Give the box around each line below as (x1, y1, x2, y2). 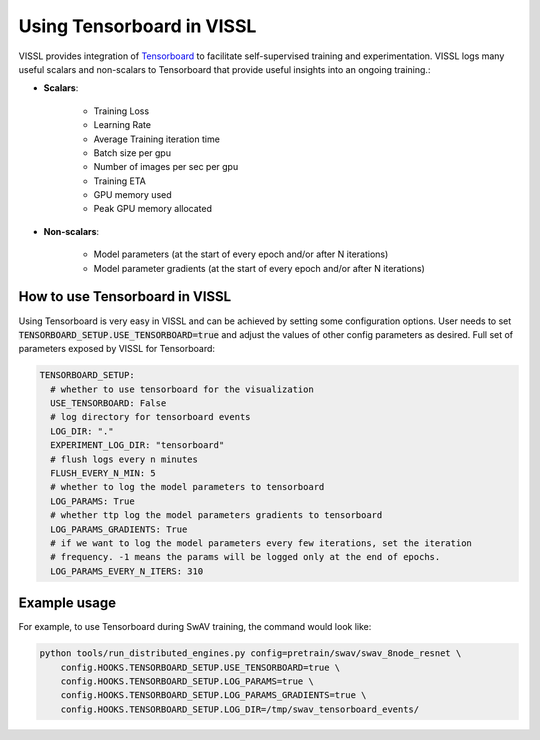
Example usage (18, 595, 117, 612)
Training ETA (93, 175, 147, 187)
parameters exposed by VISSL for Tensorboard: (18, 343, 215, 355)
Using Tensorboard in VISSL (18, 15, 257, 37)
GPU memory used (93, 189, 172, 201)
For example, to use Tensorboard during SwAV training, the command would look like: (18, 621, 372, 633)
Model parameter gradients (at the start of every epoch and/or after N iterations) (93, 262, 425, 274)
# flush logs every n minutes (50, 453, 199, 465)
